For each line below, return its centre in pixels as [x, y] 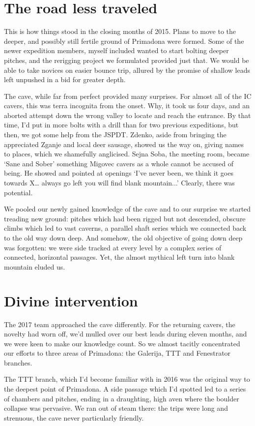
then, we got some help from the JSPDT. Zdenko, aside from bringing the [115, 135]
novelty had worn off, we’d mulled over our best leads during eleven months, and [126, 334]
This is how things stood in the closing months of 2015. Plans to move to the [120, 31]
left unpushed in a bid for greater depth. [65, 79]
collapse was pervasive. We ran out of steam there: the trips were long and [116, 408]
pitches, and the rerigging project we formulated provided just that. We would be [127, 60]
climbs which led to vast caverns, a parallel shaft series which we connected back [125, 228]
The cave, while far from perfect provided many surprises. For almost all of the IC [128, 96]
